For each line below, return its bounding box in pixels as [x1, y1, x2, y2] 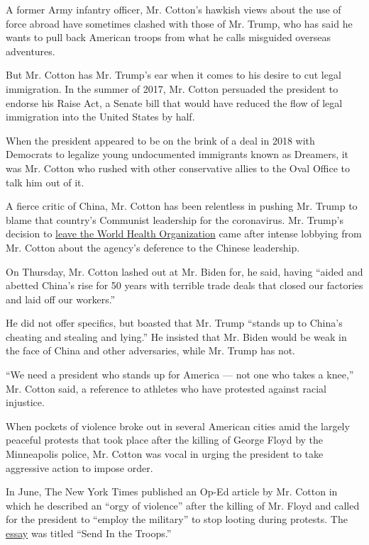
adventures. [6, 43, 55, 58]
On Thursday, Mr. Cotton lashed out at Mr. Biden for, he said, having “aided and [6, 264, 363, 279]
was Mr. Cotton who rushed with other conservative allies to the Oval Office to [6, 160, 350, 175]
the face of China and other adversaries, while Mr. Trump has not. [6, 343, 296, 358]
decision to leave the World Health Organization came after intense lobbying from [6, 226, 362, 241]
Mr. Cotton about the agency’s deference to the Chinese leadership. [6, 240, 300, 254]
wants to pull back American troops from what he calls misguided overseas [6, 30, 331, 45]
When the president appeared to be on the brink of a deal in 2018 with [6, 133, 315, 147]
